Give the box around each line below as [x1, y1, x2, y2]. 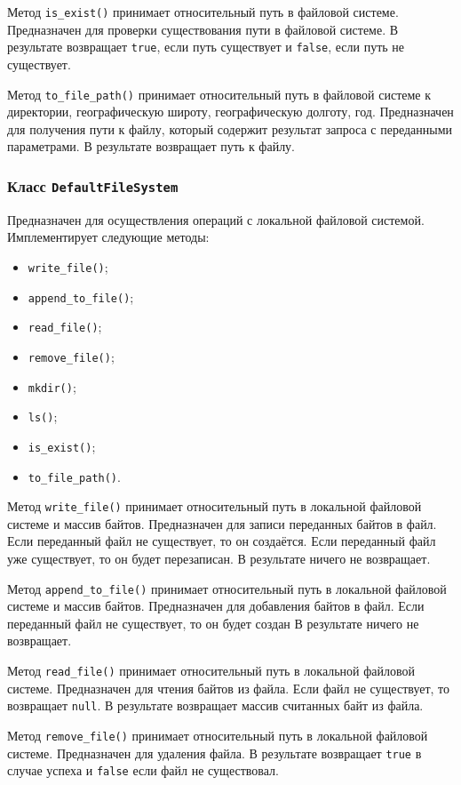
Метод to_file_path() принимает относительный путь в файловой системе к [7, 84, 432, 103]
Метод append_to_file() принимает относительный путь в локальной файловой [7, 579, 447, 597]
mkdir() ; [28, 377, 76, 396]
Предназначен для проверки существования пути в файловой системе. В [7, 20, 399, 38]
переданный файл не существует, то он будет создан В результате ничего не [7, 613, 419, 632]
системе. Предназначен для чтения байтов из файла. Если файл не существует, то [7, 678, 450, 697]
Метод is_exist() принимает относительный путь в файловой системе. [7, 3, 399, 20]
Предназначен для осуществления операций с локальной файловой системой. [7, 210, 425, 228]
